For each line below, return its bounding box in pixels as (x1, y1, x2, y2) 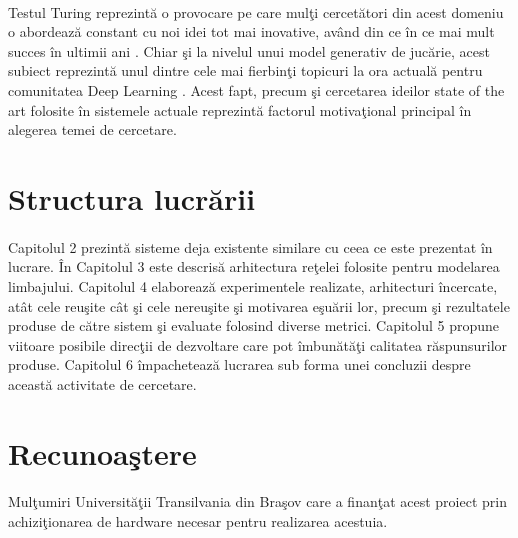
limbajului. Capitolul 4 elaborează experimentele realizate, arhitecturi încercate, (8, 275, 498, 296)
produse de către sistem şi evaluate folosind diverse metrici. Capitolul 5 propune (8, 315, 500, 336)
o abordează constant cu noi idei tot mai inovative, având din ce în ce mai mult (8, 21, 495, 42)
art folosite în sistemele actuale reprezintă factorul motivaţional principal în (8, 99, 472, 120)
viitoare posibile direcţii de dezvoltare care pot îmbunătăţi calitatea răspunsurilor (8, 334, 508, 355)
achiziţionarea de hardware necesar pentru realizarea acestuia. (8, 511, 388, 532)
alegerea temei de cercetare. (8, 119, 177, 140)
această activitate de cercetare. (8, 373, 197, 394)
